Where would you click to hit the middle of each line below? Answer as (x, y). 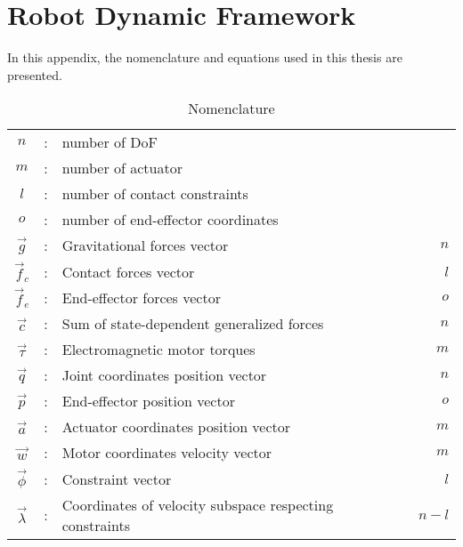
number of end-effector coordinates (170, 220)
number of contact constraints (155, 194)
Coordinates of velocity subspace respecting (198, 504)
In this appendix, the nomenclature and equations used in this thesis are (205, 57)
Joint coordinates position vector (164, 375)
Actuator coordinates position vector (176, 427)
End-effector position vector (148, 401)
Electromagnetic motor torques (158, 350)
